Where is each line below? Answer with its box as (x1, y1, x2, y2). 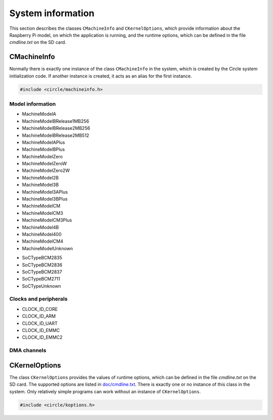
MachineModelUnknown (22, 245, 73, 251)
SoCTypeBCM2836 (22, 262, 63, 268)
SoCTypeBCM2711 (22, 276, 61, 282)
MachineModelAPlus (22, 139, 65, 145)
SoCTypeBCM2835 (22, 255, 63, 261)
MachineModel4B (22, 224, 59, 230)
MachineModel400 (22, 231, 62, 237)
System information (9, 8, 95, 19)
